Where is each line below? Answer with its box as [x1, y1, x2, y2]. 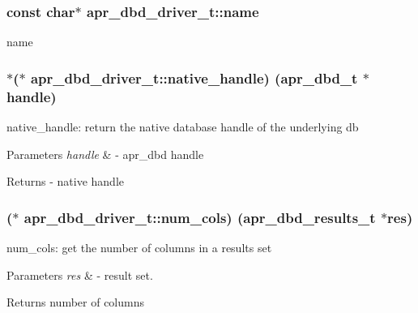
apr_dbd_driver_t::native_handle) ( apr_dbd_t [30, 67, 358, 88]
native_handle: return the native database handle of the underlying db [6, 118, 359, 135]
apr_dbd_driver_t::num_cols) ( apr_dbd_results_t [23, 207, 376, 227]
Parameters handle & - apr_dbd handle [6, 145, 204, 162]
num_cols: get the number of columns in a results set [6, 238, 272, 255]
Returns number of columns [6, 294, 144, 311]
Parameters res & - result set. [6, 266, 153, 283]
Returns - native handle [6, 173, 124, 190]
